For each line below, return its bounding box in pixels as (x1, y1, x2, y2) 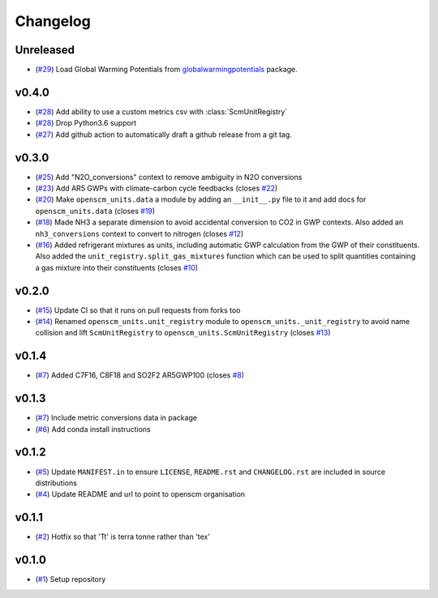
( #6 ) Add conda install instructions (35, 424, 151, 434)
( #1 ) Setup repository (35, 575, 106, 584)
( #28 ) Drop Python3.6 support (35, 118, 137, 128)
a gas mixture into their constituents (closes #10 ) (35, 263, 199, 272)
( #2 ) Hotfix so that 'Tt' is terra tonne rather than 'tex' (35, 532, 211, 542)
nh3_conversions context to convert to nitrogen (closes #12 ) (35, 229, 243, 238)
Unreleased (15, 43, 75, 57)
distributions (35, 478, 77, 488)
